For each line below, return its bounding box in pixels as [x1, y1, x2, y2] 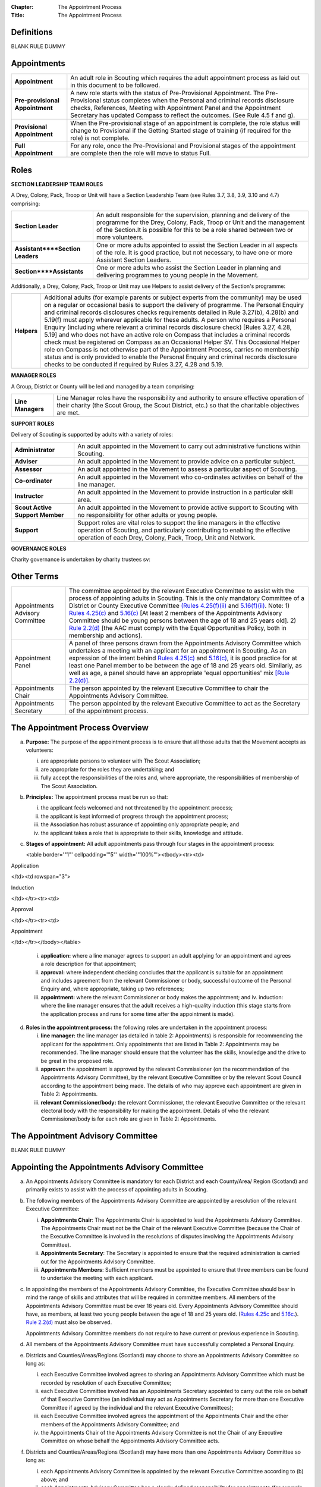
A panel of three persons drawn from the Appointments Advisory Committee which [68, 639, 301, 648]
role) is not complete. [70, 134, 130, 142]
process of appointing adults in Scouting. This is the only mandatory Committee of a [68, 594, 305, 603]
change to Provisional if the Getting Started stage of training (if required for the [70, 127, 291, 135]
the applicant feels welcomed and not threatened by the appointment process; [40, 804, 233, 811]
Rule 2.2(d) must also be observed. [26, 1319, 112, 1326]
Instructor [14, 491, 44, 500]
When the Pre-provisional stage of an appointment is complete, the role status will [70, 119, 300, 127]
